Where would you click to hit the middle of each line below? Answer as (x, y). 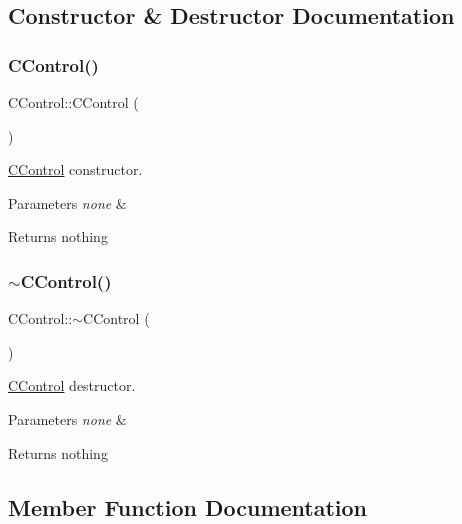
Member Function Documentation (188, 506)
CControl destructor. (72, 385)
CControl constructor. (75, 169)
